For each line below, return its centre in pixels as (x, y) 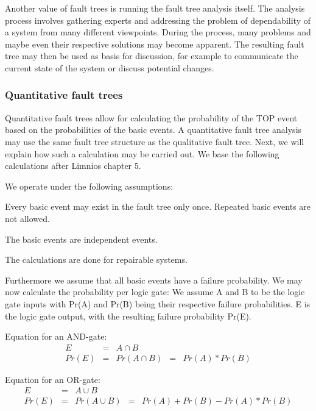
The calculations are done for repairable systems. (96, 259)
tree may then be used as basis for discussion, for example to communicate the (152, 56)
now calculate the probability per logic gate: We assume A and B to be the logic (155, 292)
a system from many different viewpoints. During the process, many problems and (158, 32)
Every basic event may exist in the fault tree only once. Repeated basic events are (158, 206)
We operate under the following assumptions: (89, 186)
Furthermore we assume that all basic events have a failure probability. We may (154, 280)
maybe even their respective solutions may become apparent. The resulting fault (155, 44)
